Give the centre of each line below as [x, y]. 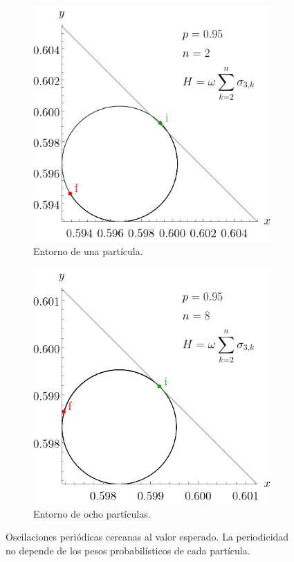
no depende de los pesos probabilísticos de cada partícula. [128, 550]
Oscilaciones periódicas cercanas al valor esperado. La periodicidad [147, 537]
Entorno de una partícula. [88, 251]
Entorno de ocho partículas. [92, 513]
